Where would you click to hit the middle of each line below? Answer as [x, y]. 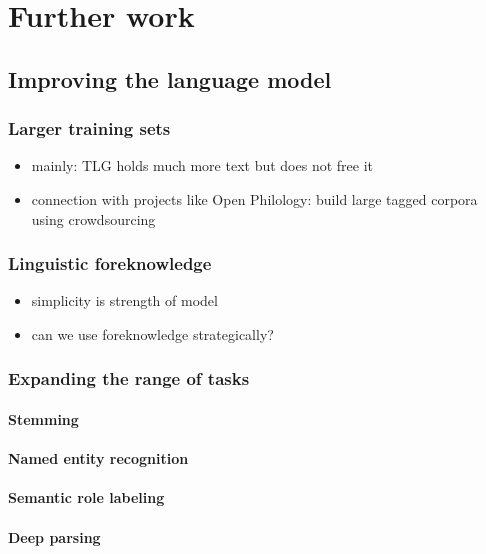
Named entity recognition [98, 458]
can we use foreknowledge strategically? [152, 333]
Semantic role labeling [86, 497]
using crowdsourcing [93, 218]
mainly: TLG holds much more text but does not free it [202, 165]
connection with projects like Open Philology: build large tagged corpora [254, 198]
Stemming [43, 419]
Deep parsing [54, 536]
